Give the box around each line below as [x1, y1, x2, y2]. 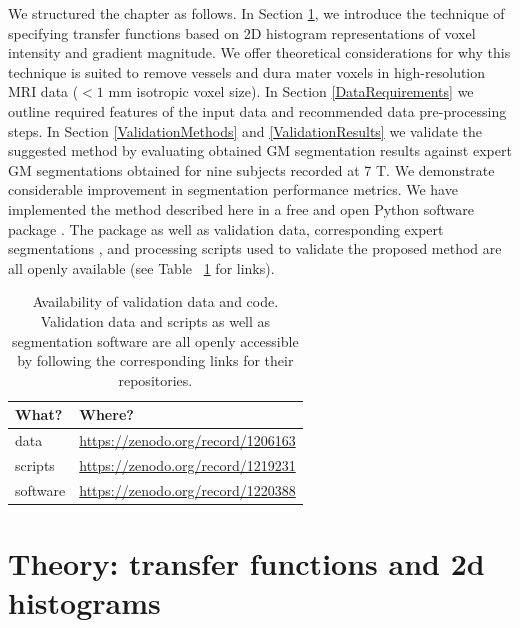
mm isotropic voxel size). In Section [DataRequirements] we [108, 81, 474, 102]
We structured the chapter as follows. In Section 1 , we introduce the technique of [8, 3, 505, 23]
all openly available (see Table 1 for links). [8, 257, 275, 278]
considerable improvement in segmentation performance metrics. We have [8, 179, 458, 200]
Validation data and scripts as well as [40, 310, 271, 331]
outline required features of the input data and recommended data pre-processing [8, 100, 507, 121]
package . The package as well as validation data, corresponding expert [8, 218, 444, 239]
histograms [8, 582, 161, 623]
